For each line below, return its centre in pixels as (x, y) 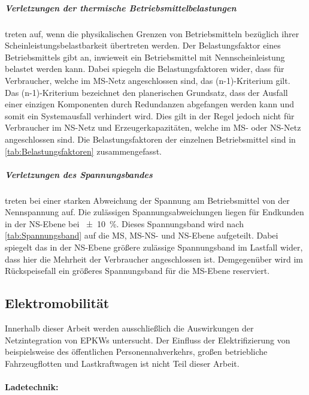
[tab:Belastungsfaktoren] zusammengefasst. (83, 151)
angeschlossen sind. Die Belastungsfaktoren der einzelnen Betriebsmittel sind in (150, 139)
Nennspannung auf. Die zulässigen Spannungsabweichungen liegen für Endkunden (154, 212)
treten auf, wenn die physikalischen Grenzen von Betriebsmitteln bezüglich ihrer (152, 33)
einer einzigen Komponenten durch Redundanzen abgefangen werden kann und (149, 104)
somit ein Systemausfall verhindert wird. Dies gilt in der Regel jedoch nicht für (150, 115)
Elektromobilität (57, 303)
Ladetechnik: (32, 386)
